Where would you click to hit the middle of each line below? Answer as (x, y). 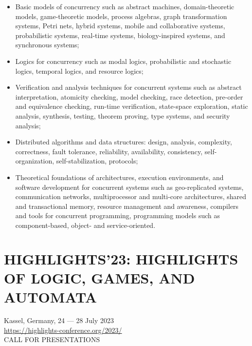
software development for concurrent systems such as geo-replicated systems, (129, 187)
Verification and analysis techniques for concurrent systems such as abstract (128, 87)
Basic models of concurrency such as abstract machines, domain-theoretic (125, 6)
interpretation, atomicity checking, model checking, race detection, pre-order (129, 96)
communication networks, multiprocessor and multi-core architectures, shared (131, 196)
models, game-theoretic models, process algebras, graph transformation (121, 16)
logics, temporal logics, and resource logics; (79, 71)
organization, (35, 161)
